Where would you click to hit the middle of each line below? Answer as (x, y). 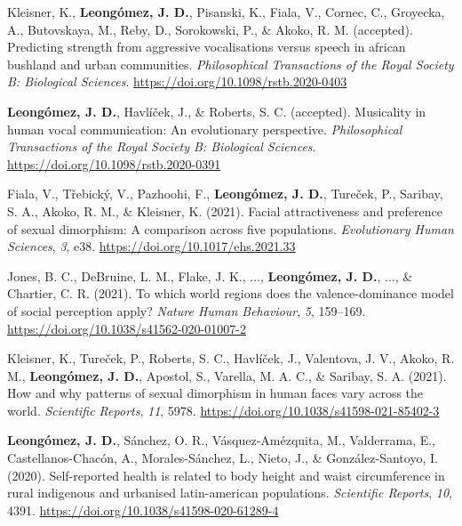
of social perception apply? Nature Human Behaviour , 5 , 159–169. (187, 310)
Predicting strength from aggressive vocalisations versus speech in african (207, 47)
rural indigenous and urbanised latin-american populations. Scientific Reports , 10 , (230, 493)
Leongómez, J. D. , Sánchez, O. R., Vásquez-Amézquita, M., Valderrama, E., (222, 440)
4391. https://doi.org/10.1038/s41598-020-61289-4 (143, 510)
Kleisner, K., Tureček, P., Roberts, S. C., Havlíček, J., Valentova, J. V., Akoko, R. (231, 358)
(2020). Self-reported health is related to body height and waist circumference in (226, 475)
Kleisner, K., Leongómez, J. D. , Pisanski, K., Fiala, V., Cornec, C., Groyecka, (226, 12)
